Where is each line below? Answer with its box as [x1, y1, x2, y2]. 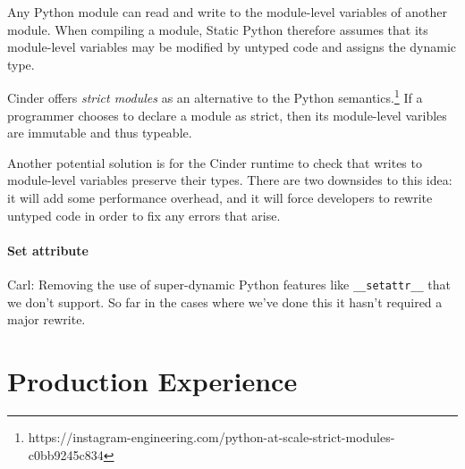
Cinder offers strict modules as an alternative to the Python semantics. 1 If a [7, 86, 423, 107]
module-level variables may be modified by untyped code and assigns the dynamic [7, 38, 457, 56]
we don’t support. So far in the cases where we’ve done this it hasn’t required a [7, 292, 443, 311]
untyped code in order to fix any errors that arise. [7, 205, 281, 224]
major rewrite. [7, 310, 86, 329]
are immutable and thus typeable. [7, 123, 192, 142]
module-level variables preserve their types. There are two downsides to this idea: [7, 171, 452, 189]
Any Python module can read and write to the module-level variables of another [7, 3, 447, 21]
